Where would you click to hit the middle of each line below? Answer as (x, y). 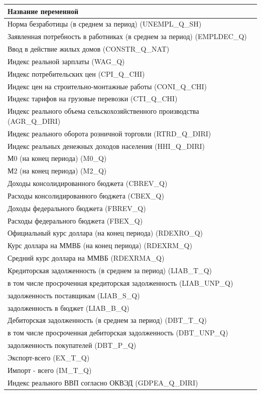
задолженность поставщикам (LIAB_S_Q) (74, 295)
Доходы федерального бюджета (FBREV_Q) (77, 208)
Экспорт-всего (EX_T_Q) (49, 357)
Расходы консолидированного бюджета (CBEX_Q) (86, 195)
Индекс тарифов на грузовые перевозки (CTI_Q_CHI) (93, 98)
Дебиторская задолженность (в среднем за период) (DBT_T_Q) (107, 320)
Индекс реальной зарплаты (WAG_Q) (66, 61)
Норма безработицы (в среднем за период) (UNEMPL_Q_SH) (105, 24)
